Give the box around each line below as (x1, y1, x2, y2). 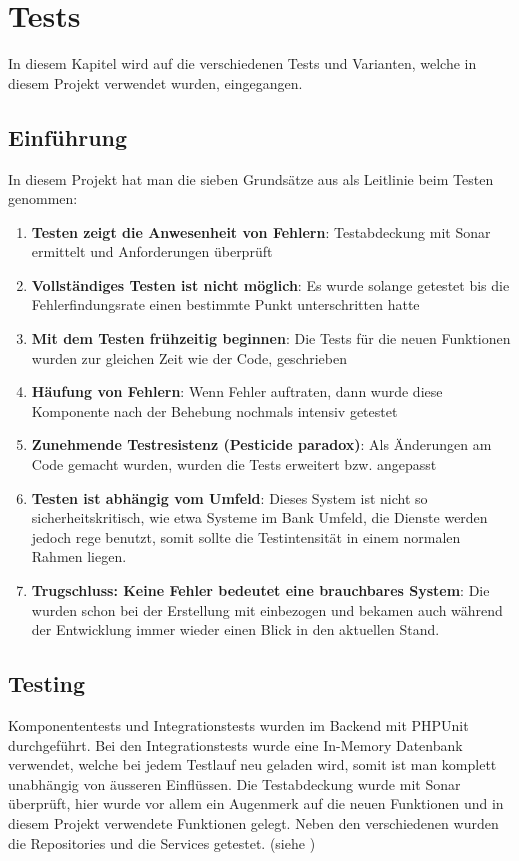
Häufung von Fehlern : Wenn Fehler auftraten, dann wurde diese (31, 381, 443, 402)
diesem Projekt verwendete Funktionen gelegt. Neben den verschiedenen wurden (8, 812, 499, 833)
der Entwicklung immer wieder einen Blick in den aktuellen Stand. (31, 619, 440, 640)
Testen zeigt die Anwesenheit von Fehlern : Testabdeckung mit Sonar (31, 221, 491, 242)
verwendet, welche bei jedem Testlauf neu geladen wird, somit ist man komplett (8, 754, 497, 775)
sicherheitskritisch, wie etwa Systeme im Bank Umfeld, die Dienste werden (31, 507, 488, 528)
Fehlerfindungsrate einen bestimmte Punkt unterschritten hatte (31, 294, 420, 315)
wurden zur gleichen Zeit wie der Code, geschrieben (31, 347, 348, 368)
